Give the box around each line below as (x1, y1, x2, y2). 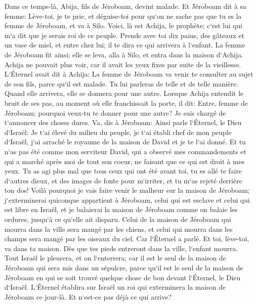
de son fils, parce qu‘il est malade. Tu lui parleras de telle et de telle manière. (4, 78, 239, 88)
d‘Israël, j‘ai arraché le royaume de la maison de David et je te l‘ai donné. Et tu (4, 136, 246, 147)
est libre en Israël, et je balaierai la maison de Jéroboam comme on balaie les (4, 204, 238, 215)
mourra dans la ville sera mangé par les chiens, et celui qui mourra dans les (4, 223, 233, 234)
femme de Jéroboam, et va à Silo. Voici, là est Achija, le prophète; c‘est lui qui (4, 20, 243, 31)
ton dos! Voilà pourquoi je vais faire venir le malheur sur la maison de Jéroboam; (4, 185, 250, 195)
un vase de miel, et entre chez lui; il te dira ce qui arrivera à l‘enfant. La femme (4, 40, 245, 50)
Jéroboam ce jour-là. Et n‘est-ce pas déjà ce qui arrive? (4, 291, 171, 302)
